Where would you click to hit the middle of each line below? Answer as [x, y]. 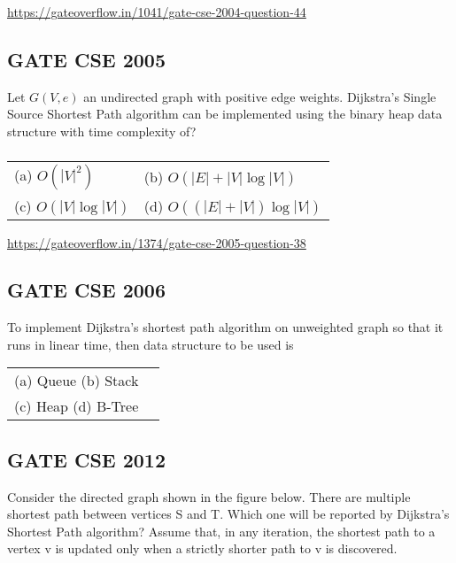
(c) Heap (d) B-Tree [77, 406]
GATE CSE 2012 [87, 459]
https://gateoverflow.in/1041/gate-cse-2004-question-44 [157, 12]
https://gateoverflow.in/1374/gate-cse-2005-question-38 [157, 242]
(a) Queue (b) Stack [77, 381]
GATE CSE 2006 [87, 290]
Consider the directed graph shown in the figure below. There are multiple [209, 496]
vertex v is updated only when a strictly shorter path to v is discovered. [202, 548]
